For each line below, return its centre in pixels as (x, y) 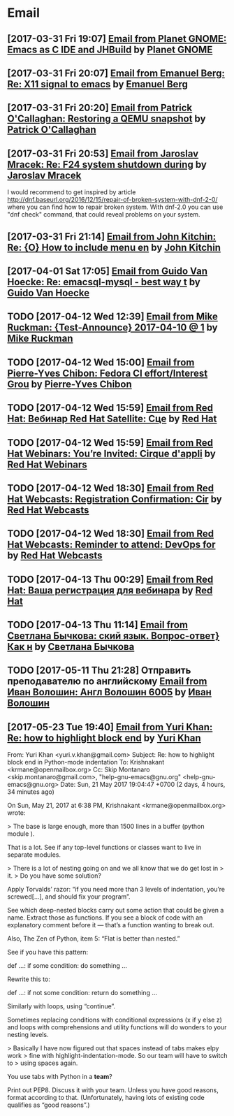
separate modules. (34, 855)
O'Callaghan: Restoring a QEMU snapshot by (107, 119)
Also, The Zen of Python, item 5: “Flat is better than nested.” (94, 939)
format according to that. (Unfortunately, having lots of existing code (106, 1098)
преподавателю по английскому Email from (107, 682)
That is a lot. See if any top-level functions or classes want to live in (104, 848)
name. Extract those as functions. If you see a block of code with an (105, 918)
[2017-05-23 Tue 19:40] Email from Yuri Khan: (110, 727)
